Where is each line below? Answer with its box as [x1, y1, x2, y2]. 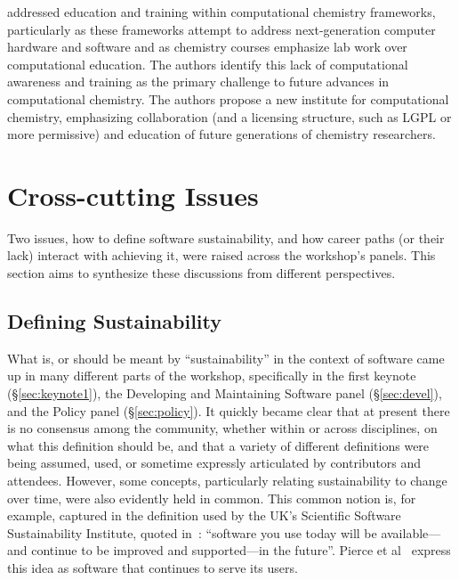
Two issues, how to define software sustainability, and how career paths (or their [7, 228, 445, 247]
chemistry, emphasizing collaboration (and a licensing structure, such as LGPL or [7, 107, 452, 126]
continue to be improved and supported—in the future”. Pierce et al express [31, 541, 451, 560]
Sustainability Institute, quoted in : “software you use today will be [7, 523, 377, 542]
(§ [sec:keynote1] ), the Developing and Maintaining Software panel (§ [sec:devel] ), [7, 384, 442, 403]
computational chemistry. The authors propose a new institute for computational [7, 89, 449, 108]
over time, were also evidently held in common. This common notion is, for [7, 488, 416, 507]
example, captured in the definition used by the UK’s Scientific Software [7, 506, 401, 525]
